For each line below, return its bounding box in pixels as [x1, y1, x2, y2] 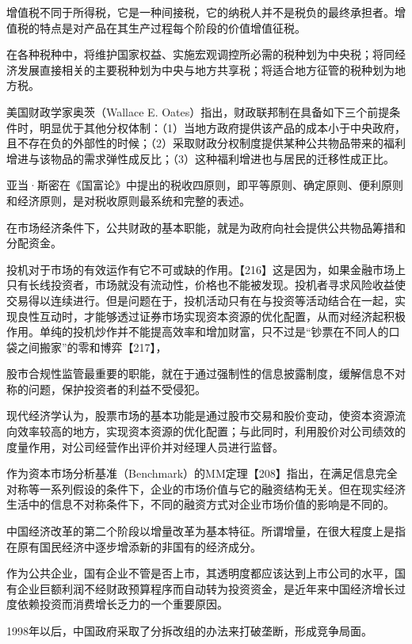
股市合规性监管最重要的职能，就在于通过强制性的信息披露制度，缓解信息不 [6, 365, 395, 382]
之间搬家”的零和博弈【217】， [17, 338, 167, 355]
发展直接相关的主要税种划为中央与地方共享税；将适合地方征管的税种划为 [17, 61, 395, 78]
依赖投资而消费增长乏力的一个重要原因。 [17, 596, 228, 612]
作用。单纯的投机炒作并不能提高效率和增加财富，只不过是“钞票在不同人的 [6, 323, 389, 340]
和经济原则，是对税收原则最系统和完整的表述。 [6, 192, 250, 208]
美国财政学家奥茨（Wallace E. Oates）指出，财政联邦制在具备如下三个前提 [6, 103, 390, 120]
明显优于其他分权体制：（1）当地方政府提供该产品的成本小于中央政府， [39, 119, 406, 135]
